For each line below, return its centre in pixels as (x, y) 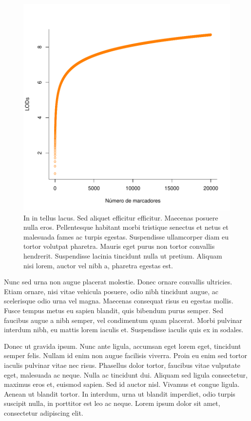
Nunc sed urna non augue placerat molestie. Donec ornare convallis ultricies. (118, 282)
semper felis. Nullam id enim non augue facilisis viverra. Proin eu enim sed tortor (125, 355)
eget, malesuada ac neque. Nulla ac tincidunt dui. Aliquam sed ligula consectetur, (126, 374)
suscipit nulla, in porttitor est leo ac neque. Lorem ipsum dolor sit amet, (112, 403)
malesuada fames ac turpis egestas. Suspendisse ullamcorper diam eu (126, 236)
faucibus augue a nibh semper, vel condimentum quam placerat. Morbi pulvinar (123, 320)
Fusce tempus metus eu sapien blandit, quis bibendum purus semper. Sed (114, 310)
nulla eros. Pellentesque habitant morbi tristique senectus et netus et (126, 227)
